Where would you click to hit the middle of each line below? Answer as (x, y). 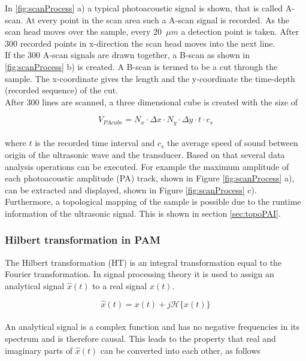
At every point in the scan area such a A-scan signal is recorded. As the (158, 19)
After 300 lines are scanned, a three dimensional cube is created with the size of (151, 101)
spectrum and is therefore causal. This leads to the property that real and (140, 338)
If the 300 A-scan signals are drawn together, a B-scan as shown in (128, 55)
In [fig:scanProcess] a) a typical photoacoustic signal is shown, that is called (144, 8)
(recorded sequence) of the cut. (62, 90)
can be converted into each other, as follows (180, 350)
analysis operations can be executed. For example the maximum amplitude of (147, 166)
